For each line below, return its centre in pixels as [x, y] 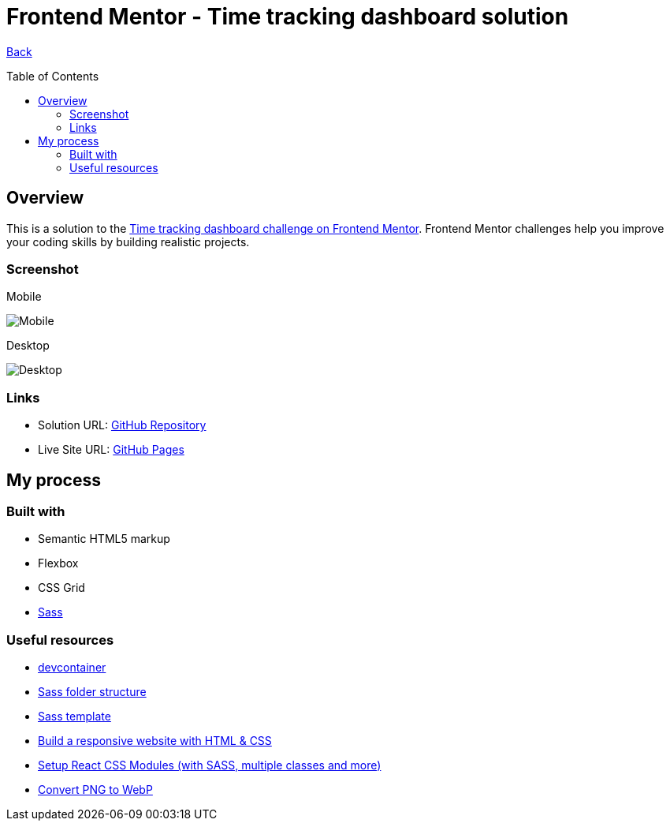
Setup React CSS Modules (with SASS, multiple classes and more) [210, 765]
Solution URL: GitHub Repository [122, 425]
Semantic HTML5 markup [104, 539]
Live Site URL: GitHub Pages [111, 450]
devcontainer [72, 668]
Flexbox [58, 563]
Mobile [24, 297]
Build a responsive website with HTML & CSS [155, 741]
